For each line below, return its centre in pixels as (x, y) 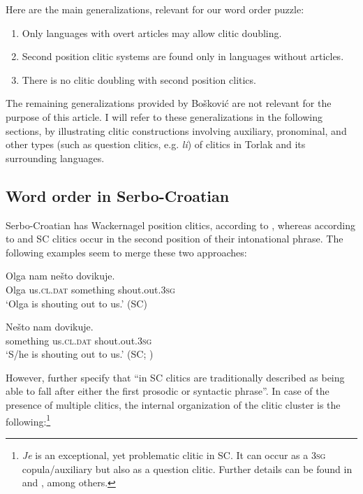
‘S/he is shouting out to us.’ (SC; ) (80, 354)
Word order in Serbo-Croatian (118, 195)
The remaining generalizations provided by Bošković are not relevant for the (169, 103)
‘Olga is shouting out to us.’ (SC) (76, 303)
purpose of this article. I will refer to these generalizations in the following (164, 116)
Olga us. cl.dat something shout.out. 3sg (90, 289)
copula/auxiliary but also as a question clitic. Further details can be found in (187, 468)
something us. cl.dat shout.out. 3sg (79, 340)
